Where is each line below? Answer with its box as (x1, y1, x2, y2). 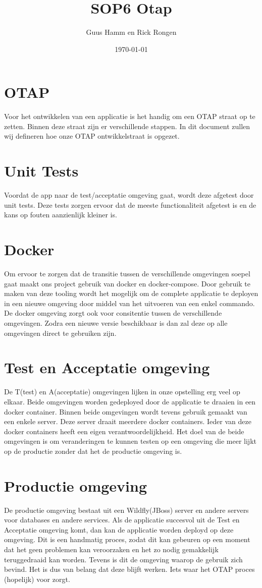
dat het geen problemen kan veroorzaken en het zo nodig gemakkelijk (4, 544, 219, 554)
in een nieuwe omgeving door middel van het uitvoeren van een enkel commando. (4, 298, 255, 308)
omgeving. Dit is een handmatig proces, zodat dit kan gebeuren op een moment (4, 534, 250, 545)
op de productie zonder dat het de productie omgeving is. (4, 445, 182, 456)
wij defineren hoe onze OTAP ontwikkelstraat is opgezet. (4, 131, 180, 141)
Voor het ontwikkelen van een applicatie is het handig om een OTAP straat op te (4, 111, 255, 122)
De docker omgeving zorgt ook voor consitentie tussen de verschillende (4, 308, 222, 318)
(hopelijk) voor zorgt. (4, 573, 70, 584)
